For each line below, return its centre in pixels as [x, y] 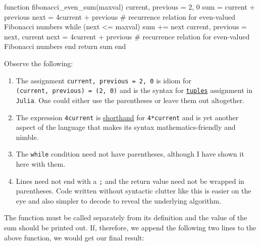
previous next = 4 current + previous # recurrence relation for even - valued [120, 16]
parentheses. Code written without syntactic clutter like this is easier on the [134, 191]
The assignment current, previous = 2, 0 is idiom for [103, 80]
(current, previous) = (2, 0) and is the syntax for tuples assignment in [134, 90]
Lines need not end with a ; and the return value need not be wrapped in [130, 181]
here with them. [41, 164]
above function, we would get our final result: [74, 237]
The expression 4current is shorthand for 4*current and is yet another [127, 117]
